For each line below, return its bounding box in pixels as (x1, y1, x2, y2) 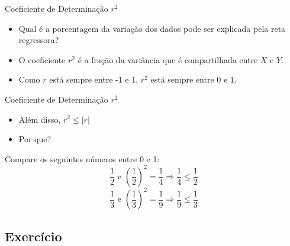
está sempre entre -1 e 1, (49, 73, 138, 86)
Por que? (18, 133, 51, 145)
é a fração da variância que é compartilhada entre (78, 53, 258, 65)
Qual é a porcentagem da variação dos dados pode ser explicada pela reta (18, 22, 286, 34)
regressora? (18, 34, 59, 46)
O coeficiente (18, 53, 66, 65)
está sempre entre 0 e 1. (150, 73, 237, 86)
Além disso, (18, 113, 61, 125)
